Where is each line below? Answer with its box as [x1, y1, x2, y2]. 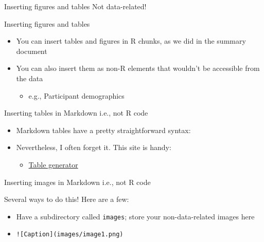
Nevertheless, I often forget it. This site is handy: [16, 142, 171, 153]
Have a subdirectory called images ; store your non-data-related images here [16, 211, 255, 221]
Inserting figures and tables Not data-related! [4, 1, 147, 11]
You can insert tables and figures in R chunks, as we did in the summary [16, 35, 246, 46]
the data [16, 72, 43, 83]
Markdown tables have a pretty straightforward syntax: [16, 124, 191, 135]
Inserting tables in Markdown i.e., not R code [4, 107, 148, 118]
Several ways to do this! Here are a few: [4, 194, 129, 204]
